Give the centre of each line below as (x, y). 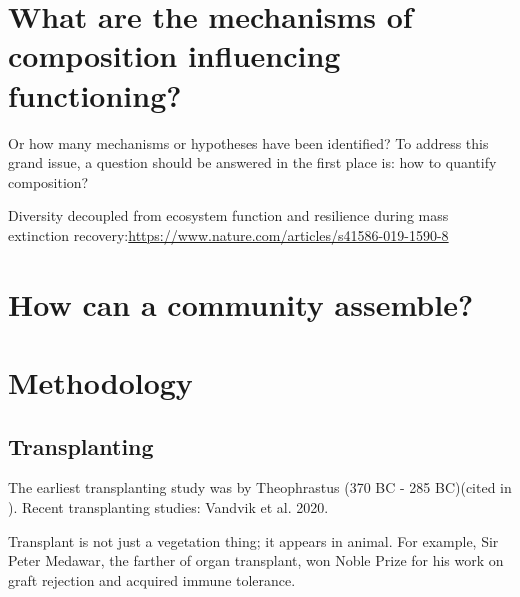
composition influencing (174, 55)
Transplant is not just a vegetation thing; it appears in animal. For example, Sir (253, 540)
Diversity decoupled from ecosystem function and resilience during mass (228, 215)
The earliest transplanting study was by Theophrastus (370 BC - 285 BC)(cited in (260, 487)
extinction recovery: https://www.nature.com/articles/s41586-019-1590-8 (228, 234)
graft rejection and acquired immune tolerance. (152, 579)
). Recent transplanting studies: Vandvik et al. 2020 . (168, 507)
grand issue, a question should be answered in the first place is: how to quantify (252, 162)
